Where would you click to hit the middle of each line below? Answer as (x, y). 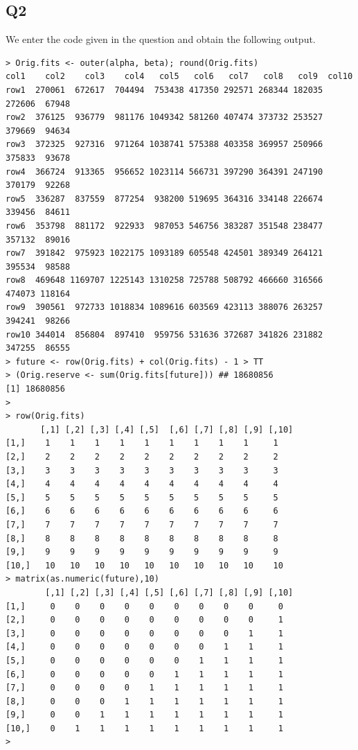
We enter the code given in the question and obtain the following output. (161, 39)
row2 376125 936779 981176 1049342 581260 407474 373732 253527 (164, 117)
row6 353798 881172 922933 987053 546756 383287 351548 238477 (164, 226)
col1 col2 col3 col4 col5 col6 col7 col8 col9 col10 (179, 77)
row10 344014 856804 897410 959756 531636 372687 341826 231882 (164, 334)
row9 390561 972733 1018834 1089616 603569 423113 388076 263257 (164, 307)
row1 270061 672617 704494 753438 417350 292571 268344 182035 (164, 90)
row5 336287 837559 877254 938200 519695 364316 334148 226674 (164, 199)
